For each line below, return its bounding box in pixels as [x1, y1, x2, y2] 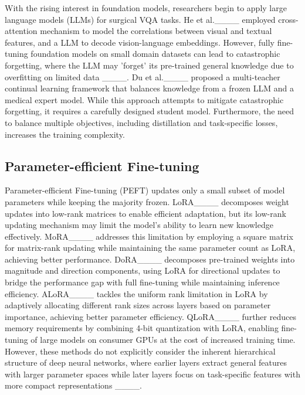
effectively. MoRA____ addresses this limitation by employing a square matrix [5, 230, 293, 242]
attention [5, 25, 38, 37]
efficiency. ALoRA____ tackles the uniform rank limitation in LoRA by [5, 287, 268, 299]
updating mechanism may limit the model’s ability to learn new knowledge [5, 219, 273, 231]
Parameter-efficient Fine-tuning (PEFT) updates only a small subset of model [5, 184, 285, 196]
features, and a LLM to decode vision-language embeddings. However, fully [5, 36, 274, 48]
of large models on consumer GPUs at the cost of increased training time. [30, 333, 296, 346]
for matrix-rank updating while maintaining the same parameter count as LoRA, [5, 241, 296, 254]
